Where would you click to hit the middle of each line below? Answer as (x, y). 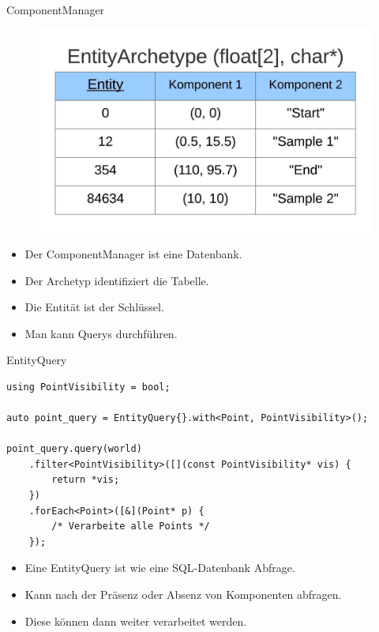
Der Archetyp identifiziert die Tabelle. (117, 280)
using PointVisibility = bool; (88, 387)
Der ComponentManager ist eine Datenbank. (133, 253)
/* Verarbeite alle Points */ (131, 527)
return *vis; (86, 480)
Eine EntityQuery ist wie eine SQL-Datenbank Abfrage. (160, 568)
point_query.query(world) (74, 449)
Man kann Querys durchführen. (101, 333)
